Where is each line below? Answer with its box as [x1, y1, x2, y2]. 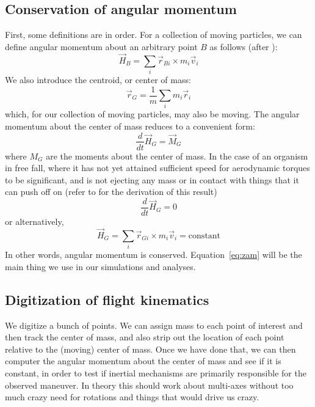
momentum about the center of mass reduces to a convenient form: [5, 119, 255, 132]
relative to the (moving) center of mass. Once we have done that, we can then [5, 342, 296, 355]
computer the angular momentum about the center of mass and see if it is [5, 354, 281, 367]
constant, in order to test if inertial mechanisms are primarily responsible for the [5, 366, 306, 379]
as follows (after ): [209, 40, 278, 53]
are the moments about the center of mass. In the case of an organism [46, 149, 308, 162]
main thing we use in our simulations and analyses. [5, 260, 196, 273]
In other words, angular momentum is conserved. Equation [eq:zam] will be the [5, 248, 302, 261]
